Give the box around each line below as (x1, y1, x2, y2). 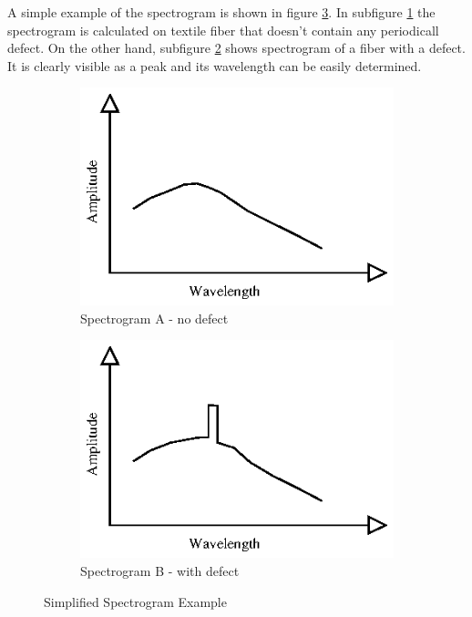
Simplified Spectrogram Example (44, 591, 227, 611)
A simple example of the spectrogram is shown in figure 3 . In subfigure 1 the (7, 3, 436, 21)
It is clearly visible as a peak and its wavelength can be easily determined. (7, 56, 422, 75)
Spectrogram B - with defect (80, 560, 240, 580)
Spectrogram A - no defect (80, 308, 229, 327)
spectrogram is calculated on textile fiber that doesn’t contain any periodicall (7, 20, 439, 39)
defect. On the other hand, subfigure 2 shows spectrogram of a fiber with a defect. (7, 38, 466, 57)
